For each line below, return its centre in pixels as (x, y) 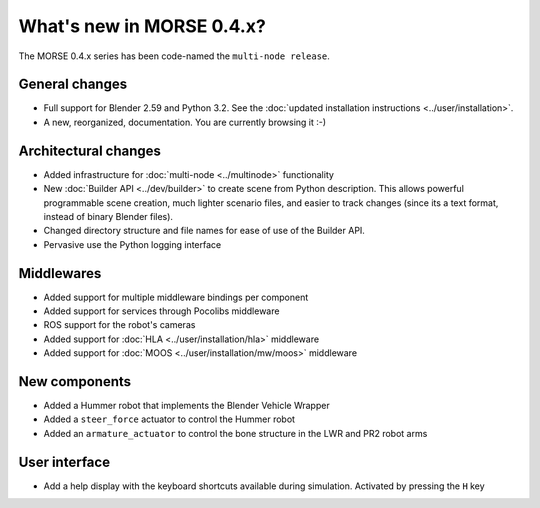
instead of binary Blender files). (108, 216)
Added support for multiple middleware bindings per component (176, 297)
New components (75, 381)
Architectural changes (90, 150)
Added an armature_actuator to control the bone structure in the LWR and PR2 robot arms (235, 433)
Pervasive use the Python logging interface (132, 244)
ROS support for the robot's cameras (119, 325)
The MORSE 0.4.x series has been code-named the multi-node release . (174, 56)
